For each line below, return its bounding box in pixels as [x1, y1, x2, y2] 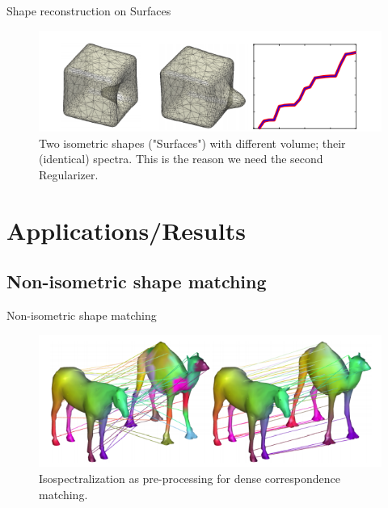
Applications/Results [6, 213, 246, 246]
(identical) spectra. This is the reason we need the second [39, 150, 323, 167]
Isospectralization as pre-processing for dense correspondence [39, 470, 340, 486]
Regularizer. [39, 166, 99, 183]
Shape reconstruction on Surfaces [6, 2, 171, 19]
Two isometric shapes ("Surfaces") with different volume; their [39, 134, 346, 151]
